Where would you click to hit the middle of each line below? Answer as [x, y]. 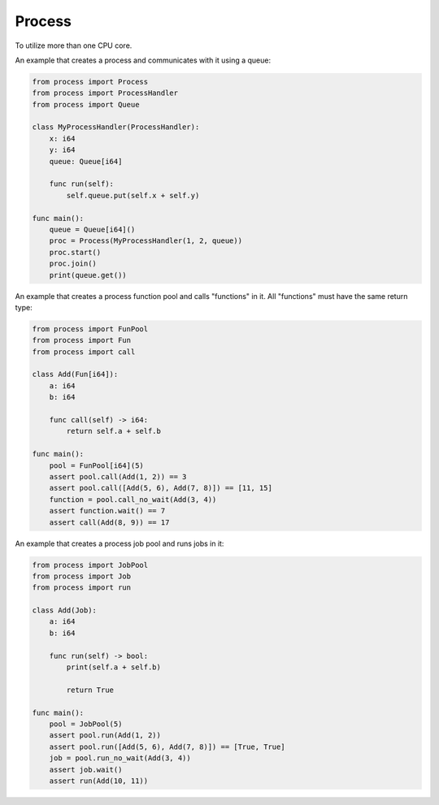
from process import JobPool [90, 565]
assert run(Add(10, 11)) [99, 781]
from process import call [84, 352]
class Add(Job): [65, 610]
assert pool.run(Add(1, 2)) [105, 736]
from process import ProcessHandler [105, 93]
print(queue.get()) [88, 275]
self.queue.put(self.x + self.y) [133, 195]
